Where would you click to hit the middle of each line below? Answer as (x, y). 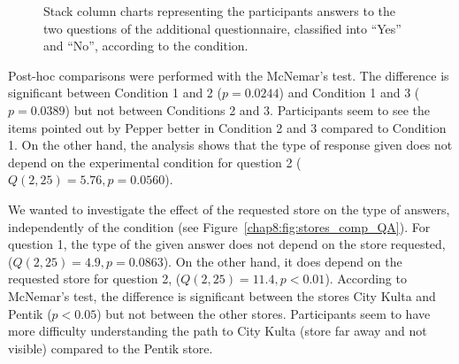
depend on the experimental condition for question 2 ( (155, 162)
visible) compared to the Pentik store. (111, 348)
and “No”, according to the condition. (146, 46)
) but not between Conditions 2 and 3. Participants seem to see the (247, 109)
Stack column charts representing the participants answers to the (220, 11)
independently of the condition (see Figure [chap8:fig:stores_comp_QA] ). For (219, 226)
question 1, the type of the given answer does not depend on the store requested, (227, 244)
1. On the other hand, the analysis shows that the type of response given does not (230, 145)
